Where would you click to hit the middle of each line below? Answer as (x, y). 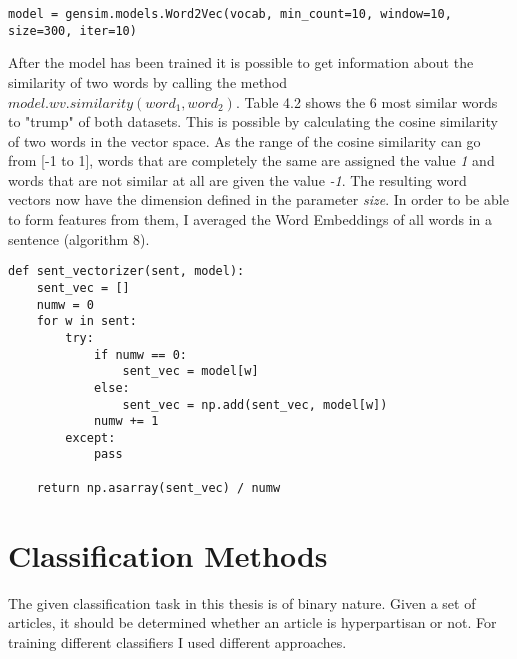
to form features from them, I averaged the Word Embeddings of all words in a (250, 219)
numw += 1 (126, 421)
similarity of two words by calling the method (148, 81)
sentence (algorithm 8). (79, 238)
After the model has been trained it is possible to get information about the (241, 62)
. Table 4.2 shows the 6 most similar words (366, 101)
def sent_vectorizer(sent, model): (126, 271)
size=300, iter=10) (72, 30)
